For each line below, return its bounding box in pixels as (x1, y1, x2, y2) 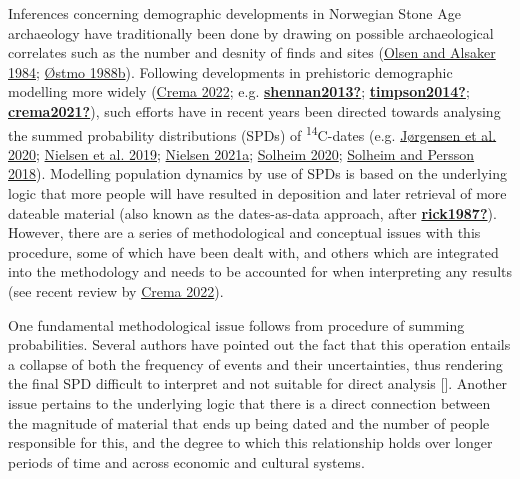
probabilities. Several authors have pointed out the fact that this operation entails (8, 334, 511, 355)
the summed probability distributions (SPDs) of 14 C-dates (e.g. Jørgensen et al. (8, 121, 497, 145)
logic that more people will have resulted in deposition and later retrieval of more (8, 183, 507, 203)
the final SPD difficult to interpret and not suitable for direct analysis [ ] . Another (8, 373, 508, 394)
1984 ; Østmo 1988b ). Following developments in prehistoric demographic (8, 61, 453, 82)
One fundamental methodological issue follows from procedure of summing (8, 314, 465, 335)
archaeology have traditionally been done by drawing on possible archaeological (8, 22, 494, 43)
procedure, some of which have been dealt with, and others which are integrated (8, 241, 499, 262)
